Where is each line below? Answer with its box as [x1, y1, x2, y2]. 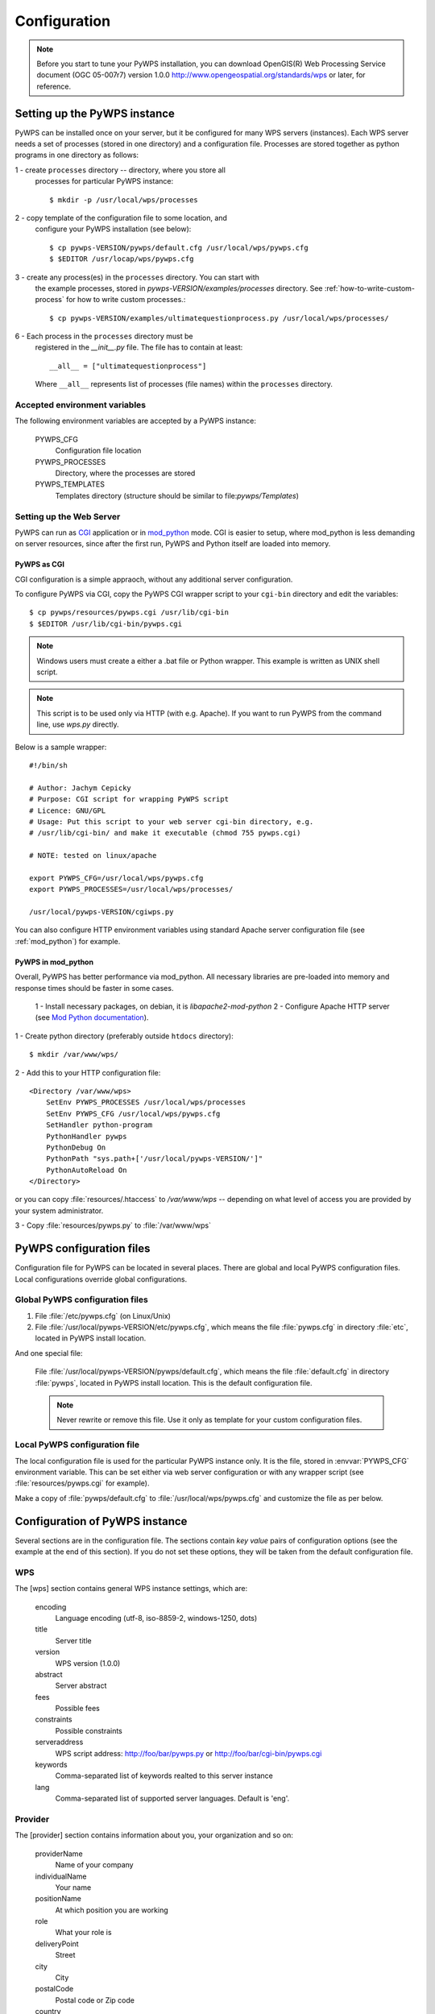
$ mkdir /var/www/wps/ [29, 1050, 119, 1059]
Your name [55, 1882, 92, 1892]
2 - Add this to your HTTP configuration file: [14, 1067, 161, 1077]
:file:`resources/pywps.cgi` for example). [14, 1478, 150, 1488]
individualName [35, 1871, 87, 1881]
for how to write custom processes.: [65, 295, 186, 305]
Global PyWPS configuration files [14, 1294, 148, 1305]
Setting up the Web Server [14, 511, 121, 522]
